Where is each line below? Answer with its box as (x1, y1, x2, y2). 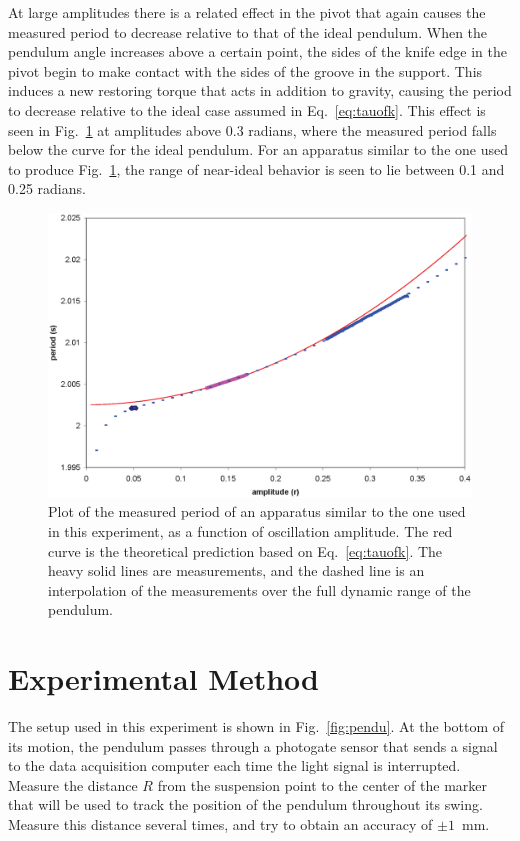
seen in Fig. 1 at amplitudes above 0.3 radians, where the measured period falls (8, 119, 497, 140)
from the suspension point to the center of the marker (157, 774, 488, 795)
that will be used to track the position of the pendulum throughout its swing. (8, 794, 483, 815)
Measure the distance (8, 774, 138, 795)
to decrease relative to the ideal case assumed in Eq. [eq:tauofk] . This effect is (8, 99, 486, 120)
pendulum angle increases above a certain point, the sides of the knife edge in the (8, 41, 507, 62)
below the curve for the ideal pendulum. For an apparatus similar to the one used (8, 139, 508, 160)
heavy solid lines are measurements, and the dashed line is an (48, 560, 425, 581)
